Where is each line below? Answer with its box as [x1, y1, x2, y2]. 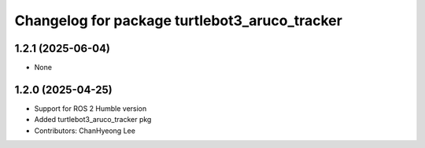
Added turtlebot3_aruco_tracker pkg [34, 115, 152, 124]
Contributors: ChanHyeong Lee [34, 126, 135, 135]
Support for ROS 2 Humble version [34, 103, 147, 113]
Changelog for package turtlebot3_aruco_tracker [14, 12, 342, 29]
